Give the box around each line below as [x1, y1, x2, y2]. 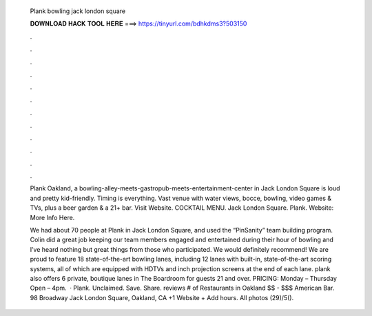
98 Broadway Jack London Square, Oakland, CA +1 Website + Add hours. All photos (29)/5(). [30, 293, 294, 302]
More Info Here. [30, 213, 75, 221]
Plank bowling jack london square [30, 7, 126, 15]
